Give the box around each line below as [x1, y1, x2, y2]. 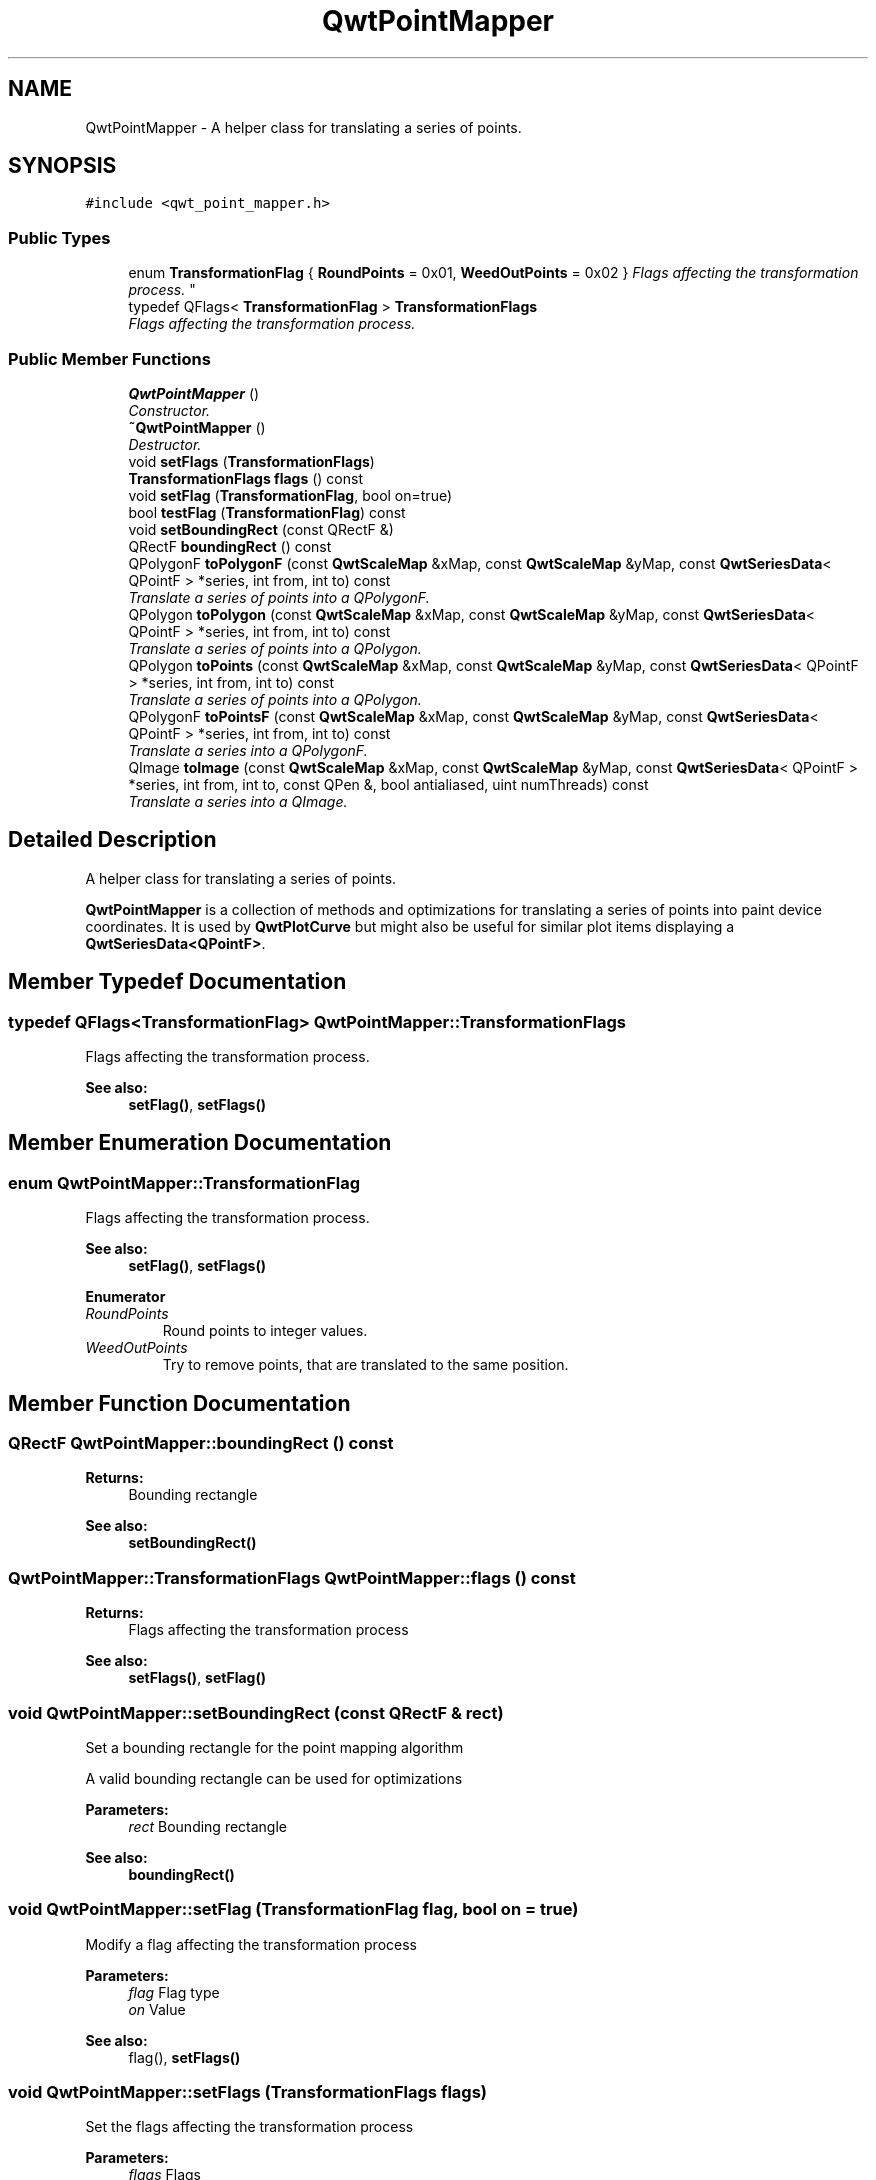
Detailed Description [8, 827, 217, 853]
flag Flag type [128, 1983, 220, 2001]
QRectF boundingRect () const [128, 537, 332, 555]
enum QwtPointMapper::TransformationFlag [8, 1172, 361, 1193]
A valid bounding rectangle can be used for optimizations [85, 1769, 463, 1787]
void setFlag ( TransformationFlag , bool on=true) [128, 486, 453, 504]
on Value [128, 2000, 186, 2018]
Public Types [8, 227, 111, 248]
